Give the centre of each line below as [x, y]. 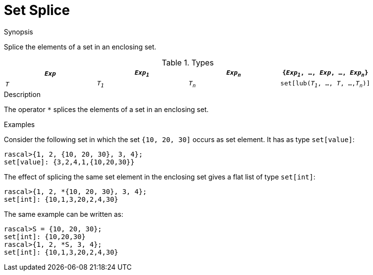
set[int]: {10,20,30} [45, 236]
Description [22, 94]
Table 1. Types [188, 62]
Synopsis [19, 32]
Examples [19, 124]
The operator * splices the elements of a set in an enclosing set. [106, 109]
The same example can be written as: [64, 214]
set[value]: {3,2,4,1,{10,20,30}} [69, 162]
